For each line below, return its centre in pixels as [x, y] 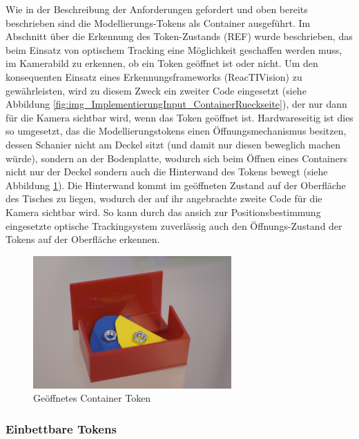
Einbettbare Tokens [61, 428]
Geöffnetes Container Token [92, 398]
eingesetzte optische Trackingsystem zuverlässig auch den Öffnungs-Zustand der [174, 225]
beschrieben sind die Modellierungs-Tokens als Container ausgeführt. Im [158, 22]
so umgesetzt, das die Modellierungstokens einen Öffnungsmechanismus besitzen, [176, 131]
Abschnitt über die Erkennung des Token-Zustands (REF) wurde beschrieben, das [179, 36]
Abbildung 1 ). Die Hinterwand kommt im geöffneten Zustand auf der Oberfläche [176, 185]
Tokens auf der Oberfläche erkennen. [83, 239]
